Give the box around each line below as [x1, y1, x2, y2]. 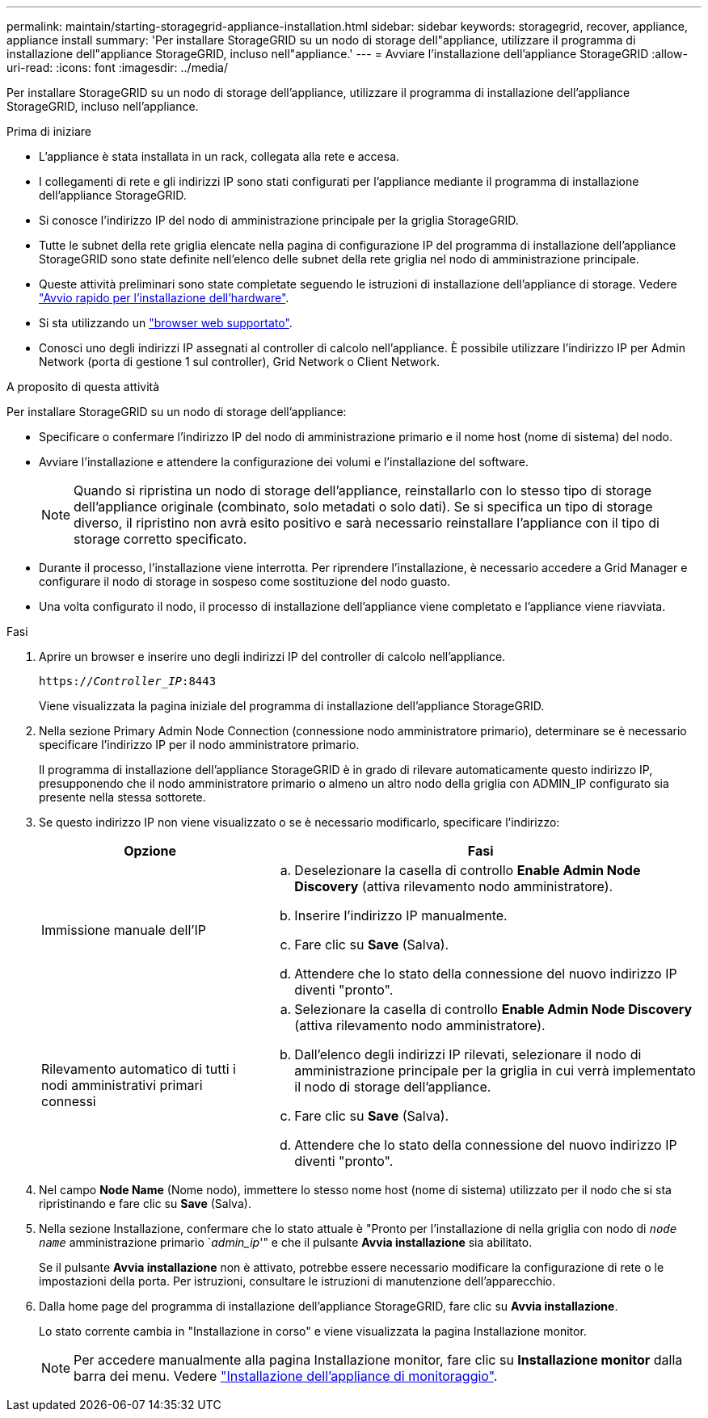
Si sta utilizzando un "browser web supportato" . [39, 316, 293, 330]
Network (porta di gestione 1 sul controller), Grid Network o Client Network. [39, 355, 440, 368]
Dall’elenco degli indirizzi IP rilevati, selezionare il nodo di [294, 1046, 642, 1062]
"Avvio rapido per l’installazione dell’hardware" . [39, 291, 289, 305]
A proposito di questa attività [6, 380, 160, 393]
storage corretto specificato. [74, 531, 247, 547]
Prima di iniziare [6, 124, 91, 138]
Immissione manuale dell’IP [41, 922, 207, 938]
